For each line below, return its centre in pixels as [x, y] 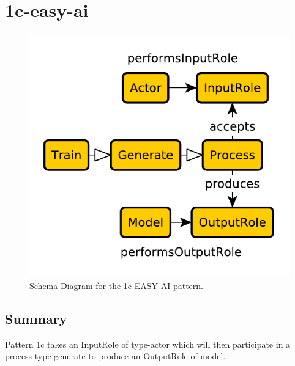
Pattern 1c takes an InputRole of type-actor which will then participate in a [148, 344]
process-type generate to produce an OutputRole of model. [115, 356]
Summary [36, 319]
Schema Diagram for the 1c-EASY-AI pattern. [117, 286]
